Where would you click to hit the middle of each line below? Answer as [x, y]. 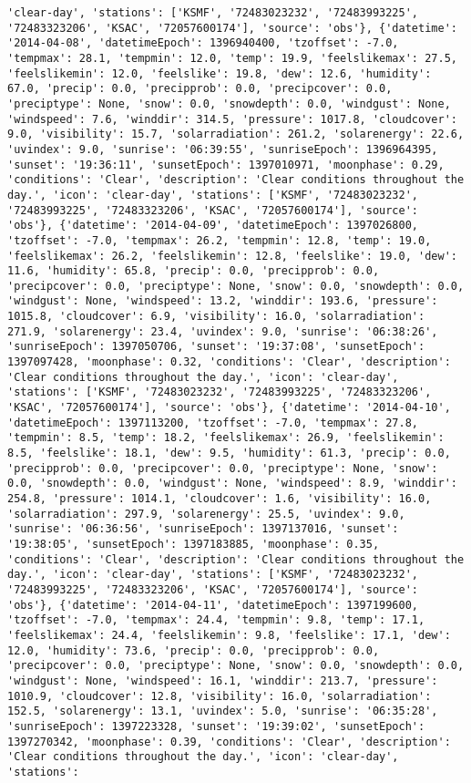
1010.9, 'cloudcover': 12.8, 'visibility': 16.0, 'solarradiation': [220, 696]
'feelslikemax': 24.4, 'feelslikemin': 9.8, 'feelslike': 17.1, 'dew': [229, 635]
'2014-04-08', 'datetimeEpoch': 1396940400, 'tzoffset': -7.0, [203, 43]
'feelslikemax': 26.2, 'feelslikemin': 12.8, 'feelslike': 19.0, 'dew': [232, 256]
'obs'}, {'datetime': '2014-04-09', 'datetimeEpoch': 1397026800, [213, 226]
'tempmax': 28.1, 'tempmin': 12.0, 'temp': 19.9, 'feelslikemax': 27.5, [232, 58]
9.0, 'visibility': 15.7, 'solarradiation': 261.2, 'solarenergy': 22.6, [236, 134]
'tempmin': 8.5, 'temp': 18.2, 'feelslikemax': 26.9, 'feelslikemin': [226, 438]
